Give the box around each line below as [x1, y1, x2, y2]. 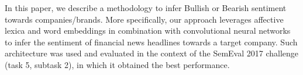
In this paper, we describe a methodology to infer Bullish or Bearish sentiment [5, 2, 287, 13]
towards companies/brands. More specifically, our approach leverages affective [5, 13, 284, 25]
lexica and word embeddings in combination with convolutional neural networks [5, 24, 291, 37]
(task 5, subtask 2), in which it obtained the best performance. [5, 58, 230, 70]
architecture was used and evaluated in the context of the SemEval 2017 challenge [5, 47, 299, 59]
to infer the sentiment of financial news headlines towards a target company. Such [5, 35, 298, 48]
